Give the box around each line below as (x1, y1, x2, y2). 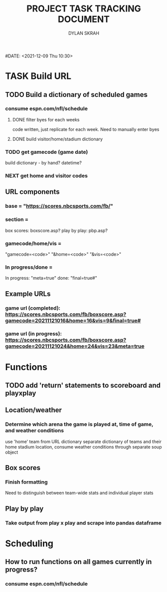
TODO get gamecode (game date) (5, 148, 88, 155)
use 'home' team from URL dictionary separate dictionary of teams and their (5, 438, 162, 445)
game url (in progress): (5, 330, 62, 337)
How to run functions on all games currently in (5, 558, 152, 566)
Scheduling (5, 538, 54, 549)
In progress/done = (5, 263, 53, 270)
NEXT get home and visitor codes (5, 172, 88, 179)
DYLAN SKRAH (68, 30, 100, 36)
